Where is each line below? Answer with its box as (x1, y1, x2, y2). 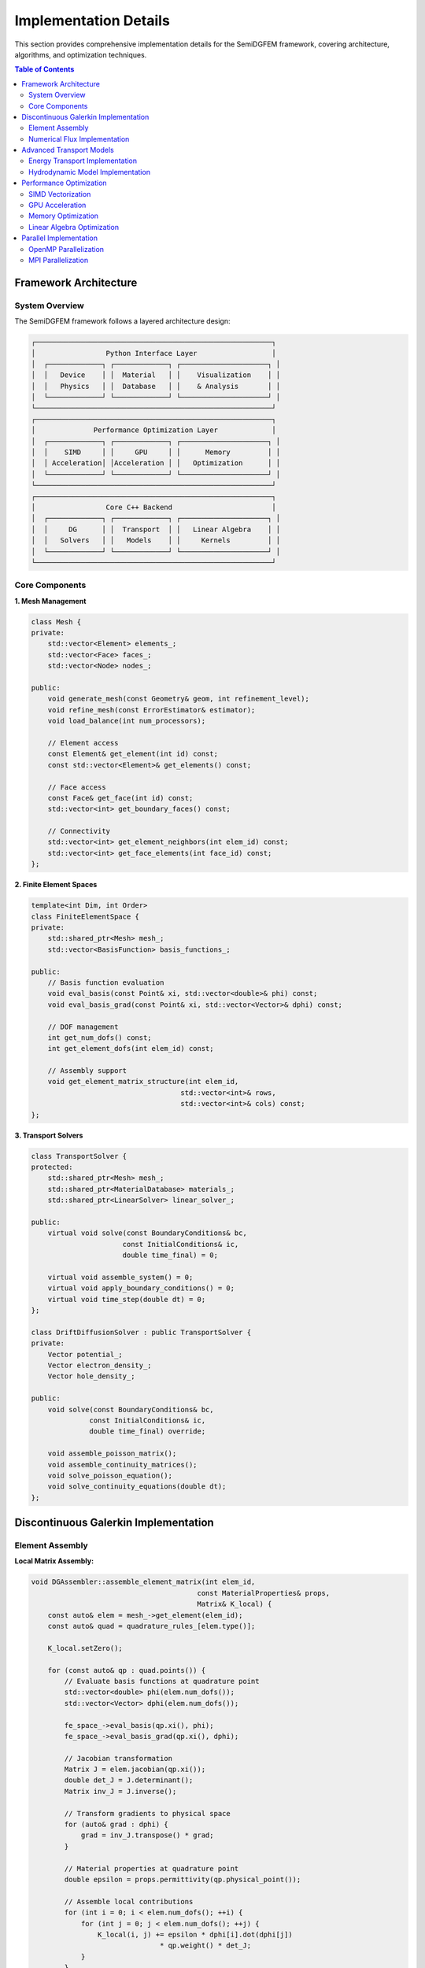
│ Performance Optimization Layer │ (31, 426, 276, 435)
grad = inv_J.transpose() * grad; (80, 1831, 214, 1840)
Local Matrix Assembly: (14, 1556, 94, 1566)
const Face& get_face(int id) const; (47, 793, 194, 802)
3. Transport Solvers (14, 1130, 83, 1140)
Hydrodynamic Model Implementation (28, 167, 151, 176)
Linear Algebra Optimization (28, 222, 120, 231)
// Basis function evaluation (47, 978, 164, 987)
